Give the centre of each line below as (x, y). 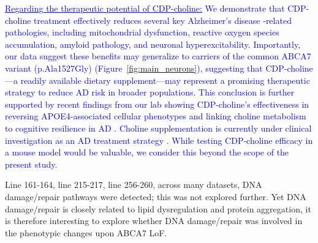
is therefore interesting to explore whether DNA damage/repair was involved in (154, 221)
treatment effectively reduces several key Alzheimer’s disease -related (163, 20)
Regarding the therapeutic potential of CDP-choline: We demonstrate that (145, 8)
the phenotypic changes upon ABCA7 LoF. (86, 232)
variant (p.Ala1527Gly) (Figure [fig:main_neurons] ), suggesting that (134, 68)
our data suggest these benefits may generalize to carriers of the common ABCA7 (158, 56)
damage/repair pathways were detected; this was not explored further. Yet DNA (156, 196)
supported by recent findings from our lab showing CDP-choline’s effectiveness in (157, 104)
